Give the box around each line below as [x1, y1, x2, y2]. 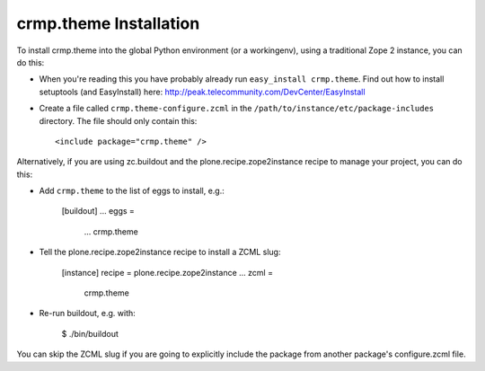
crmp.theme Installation [16, 13, 200, 33]
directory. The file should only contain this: [39, 115, 198, 126]
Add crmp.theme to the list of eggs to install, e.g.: [39, 185, 225, 197]
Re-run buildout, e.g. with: [39, 308, 137, 319]
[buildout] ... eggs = [61, 206, 135, 216]
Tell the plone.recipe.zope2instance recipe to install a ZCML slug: [39, 247, 281, 258]
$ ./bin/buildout [61, 328, 119, 339]
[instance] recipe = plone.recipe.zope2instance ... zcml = [61, 267, 274, 278]
